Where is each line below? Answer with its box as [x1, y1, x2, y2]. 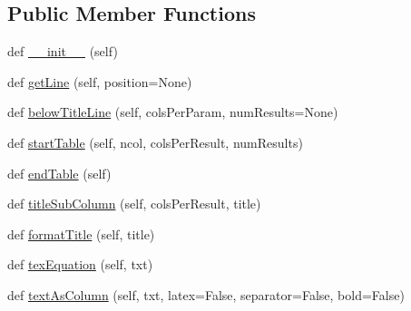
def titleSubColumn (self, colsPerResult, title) [7, 194, 261, 213]
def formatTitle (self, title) [7, 224, 155, 243]
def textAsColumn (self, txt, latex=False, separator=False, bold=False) [7, 285, 405, 304]
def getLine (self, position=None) [7, 72, 192, 91]
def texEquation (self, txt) [7, 255, 153, 274]
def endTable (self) [7, 163, 112, 182]
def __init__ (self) [7, 42, 118, 61]
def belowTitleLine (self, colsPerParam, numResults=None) [7, 102, 338, 121]
